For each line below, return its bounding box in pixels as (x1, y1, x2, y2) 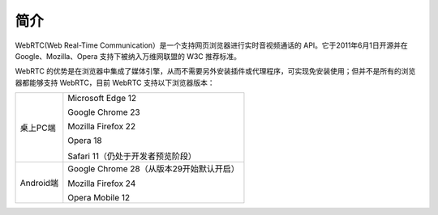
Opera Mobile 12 (67, 192, 131, 204)
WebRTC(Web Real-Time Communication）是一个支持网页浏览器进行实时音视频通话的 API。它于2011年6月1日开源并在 (15, 40, 409, 50)
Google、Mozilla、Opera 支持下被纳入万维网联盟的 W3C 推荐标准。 (15, 51, 242, 61)
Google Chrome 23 (67, 107, 141, 118)
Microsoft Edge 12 (67, 93, 137, 104)
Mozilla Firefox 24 (67, 178, 136, 189)
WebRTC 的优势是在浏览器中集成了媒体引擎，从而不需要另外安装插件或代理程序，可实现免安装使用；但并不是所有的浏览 (15, 66, 416, 76)
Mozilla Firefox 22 (67, 121, 136, 133)
